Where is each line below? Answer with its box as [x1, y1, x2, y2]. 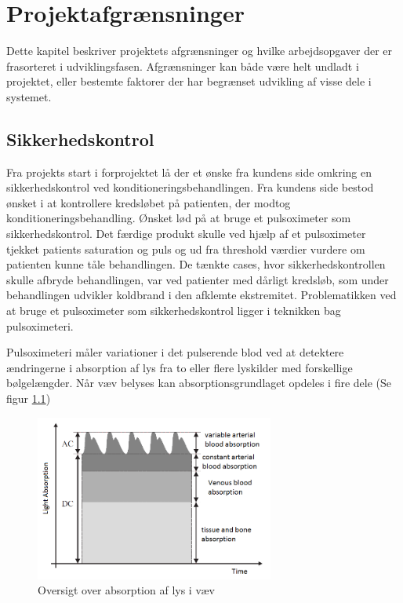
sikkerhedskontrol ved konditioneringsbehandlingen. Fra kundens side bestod [6, 179, 374, 196]
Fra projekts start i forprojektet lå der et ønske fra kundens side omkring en [6, 163, 372, 180]
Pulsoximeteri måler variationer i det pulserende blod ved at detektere [6, 344, 344, 360]
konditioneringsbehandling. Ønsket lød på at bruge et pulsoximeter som [6, 210, 351, 226]
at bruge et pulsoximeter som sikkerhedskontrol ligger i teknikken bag [6, 302, 341, 319]
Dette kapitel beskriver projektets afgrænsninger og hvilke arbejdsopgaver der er [6, 42, 393, 59]
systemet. [6, 88, 52, 104]
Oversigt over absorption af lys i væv [38, 582, 215, 598]
